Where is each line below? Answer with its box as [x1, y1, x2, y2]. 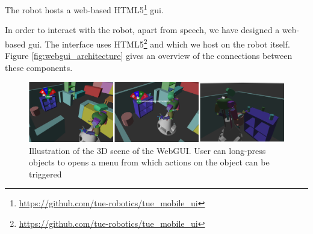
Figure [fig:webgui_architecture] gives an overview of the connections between [5, 49, 293, 62]
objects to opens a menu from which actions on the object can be [29, 156, 270, 168]
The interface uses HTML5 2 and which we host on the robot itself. [45, 35, 290, 50]
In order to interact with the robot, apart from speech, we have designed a [5, 23, 280, 36]
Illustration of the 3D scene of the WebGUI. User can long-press [29, 144, 266, 156]
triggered [29, 167, 62, 180]
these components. [5, 61, 73, 73]
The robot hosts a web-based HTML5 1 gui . [5, 2, 164, 16]
